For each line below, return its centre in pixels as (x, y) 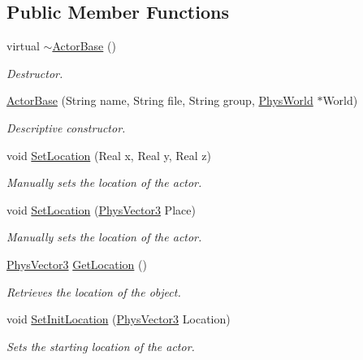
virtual (23, 46)
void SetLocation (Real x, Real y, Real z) (109, 155)
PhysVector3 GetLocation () (77, 264)
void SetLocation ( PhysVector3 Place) (101, 209)
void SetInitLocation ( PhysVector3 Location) (119, 319)
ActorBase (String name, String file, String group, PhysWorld (160, 100)
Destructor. (35, 73)
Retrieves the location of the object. (94, 291)
